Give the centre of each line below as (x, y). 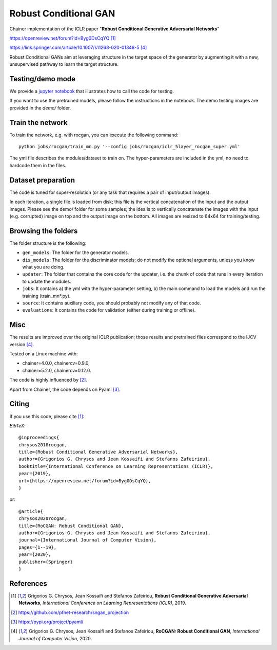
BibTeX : (17, 426)
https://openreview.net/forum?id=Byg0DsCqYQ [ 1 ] (63, 38)
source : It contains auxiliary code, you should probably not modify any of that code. (112, 303)
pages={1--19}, (38, 547)
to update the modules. (47, 281)
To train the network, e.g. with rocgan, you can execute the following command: (94, 135)
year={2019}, (35, 474)
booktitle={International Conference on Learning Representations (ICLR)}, (116, 466)
